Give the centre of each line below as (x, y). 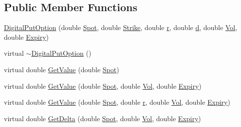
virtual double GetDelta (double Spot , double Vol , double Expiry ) (102, 118)
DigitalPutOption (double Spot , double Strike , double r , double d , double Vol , (121, 27)
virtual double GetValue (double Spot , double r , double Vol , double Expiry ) (117, 102)
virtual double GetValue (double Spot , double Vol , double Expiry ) (103, 86)
